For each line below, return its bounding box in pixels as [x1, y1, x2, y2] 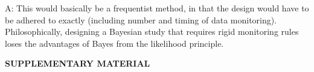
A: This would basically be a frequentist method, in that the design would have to [5, 2, 309, 14]
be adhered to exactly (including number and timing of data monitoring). [5, 13, 277, 26]
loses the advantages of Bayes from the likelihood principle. [5, 37, 224, 49]
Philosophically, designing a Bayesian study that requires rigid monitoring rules [5, 25, 299, 38]
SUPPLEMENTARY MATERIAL [5, 57, 150, 70]
